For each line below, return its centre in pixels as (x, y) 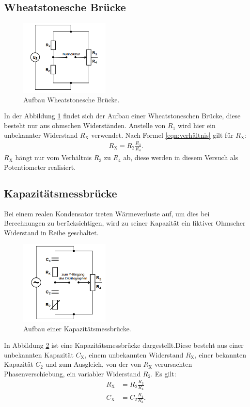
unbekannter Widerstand (41, 135)
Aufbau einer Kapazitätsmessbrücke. (77, 329)
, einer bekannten (220, 354)
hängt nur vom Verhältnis (54, 157)
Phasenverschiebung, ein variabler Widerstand (72, 373)
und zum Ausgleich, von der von (93, 364)
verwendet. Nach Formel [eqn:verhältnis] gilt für (162, 135)
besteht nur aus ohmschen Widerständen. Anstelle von (85, 125)
